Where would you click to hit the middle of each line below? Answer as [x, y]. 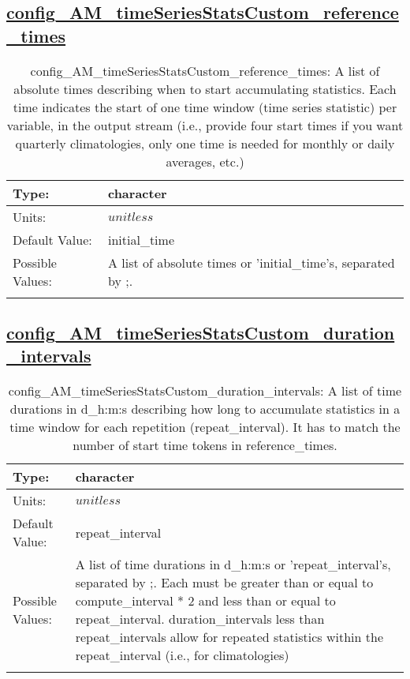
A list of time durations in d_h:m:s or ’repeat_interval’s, [233, 565]
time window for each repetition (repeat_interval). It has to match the [205, 427]
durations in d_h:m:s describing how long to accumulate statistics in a [205, 409]
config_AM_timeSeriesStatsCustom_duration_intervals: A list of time [205, 391]
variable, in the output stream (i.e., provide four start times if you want [205, 125]
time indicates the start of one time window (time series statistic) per [205, 107]
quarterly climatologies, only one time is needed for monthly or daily [205, 143]
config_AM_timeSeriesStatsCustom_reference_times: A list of [205, 70]
